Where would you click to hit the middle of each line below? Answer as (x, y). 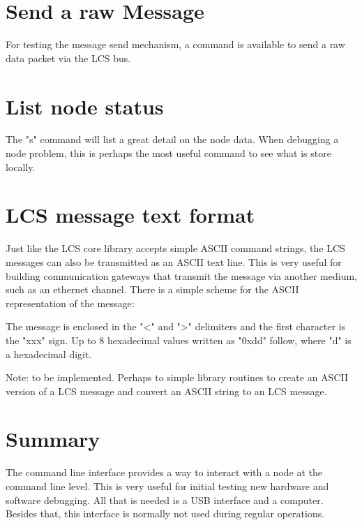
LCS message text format (130, 215)
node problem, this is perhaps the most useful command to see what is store (168, 153)
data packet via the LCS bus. (68, 58)
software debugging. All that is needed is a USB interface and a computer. (165, 500)
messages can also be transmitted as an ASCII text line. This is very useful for (174, 261)
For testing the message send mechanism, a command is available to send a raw (175, 44)
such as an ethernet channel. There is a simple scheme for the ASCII (152, 289)
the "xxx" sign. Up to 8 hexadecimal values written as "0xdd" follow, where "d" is (179, 340)
